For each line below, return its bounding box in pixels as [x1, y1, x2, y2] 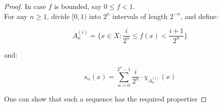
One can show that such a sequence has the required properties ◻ [4, 93, 207, 103]
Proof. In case [4, 1, 46, 11]
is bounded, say [54, 1, 101, 11]
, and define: [180, 10, 218, 21]
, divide [46, 10, 70, 21]
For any [4, 10, 27, 21]
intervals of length [112, 10, 167, 21]
